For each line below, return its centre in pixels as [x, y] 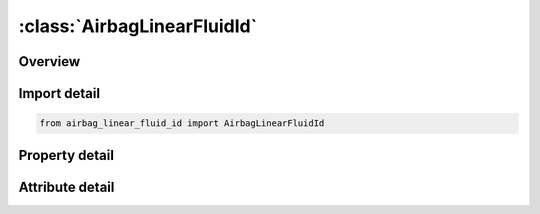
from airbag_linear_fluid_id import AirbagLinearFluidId [182, 123]
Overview [49, 61]
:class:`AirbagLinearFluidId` [138, 26]
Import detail [59, 93]
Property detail [66, 155]
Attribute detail [66, 186]
